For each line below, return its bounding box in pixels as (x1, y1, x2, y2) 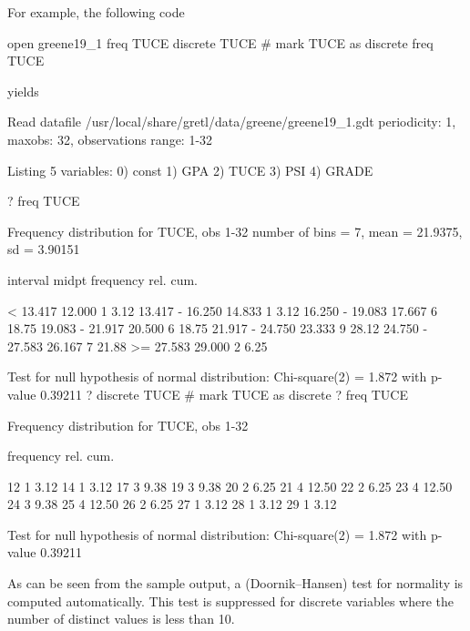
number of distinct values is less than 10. (7, 609, 235, 628)
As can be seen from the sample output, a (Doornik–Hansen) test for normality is (7, 574, 464, 593)
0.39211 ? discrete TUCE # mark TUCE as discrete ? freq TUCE (40, 384, 408, 403)
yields (7, 81, 39, 100)
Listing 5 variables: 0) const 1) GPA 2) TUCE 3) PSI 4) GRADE (7, 160, 373, 179)
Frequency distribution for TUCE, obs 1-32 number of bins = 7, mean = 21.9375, (7, 221, 463, 240)
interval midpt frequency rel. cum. (7, 270, 198, 289)
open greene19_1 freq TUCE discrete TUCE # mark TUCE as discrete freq (7, 33, 434, 52)
